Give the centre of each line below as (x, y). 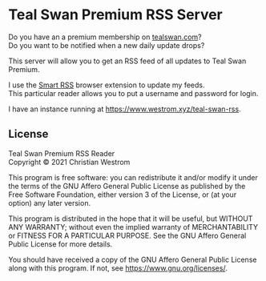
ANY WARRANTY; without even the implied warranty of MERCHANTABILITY (133, 227)
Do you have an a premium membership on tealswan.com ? (105, 37)
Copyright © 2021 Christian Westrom (69, 162)
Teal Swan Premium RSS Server (115, 15)
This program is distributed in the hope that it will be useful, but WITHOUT (131, 219)
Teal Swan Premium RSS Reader (62, 153)
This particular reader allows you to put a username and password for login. (133, 93)
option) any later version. (49, 203)
